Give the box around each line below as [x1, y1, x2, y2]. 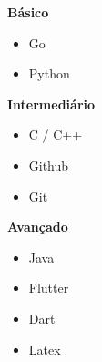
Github [28, 155, 69, 174]
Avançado [7, 217, 68, 236]
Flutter [28, 278, 69, 297]
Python [28, 64, 70, 83]
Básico [7, 3, 49, 21]
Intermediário [7, 94, 96, 113]
